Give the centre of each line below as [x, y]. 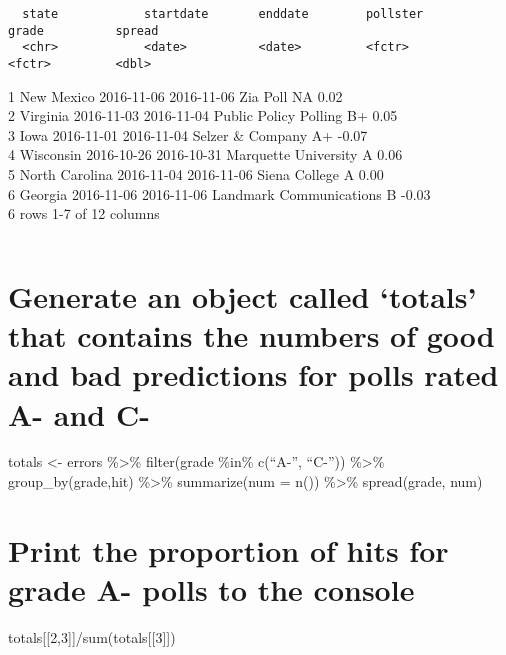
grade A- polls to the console [211, 589]
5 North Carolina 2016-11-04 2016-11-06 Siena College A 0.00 [196, 174]
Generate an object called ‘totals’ [242, 295]
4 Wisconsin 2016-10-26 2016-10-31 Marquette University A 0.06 [205, 154]
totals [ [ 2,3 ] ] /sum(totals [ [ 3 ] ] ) [92, 636]
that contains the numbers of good [251, 335]
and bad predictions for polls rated [253, 374]
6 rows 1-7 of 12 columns [84, 213]
